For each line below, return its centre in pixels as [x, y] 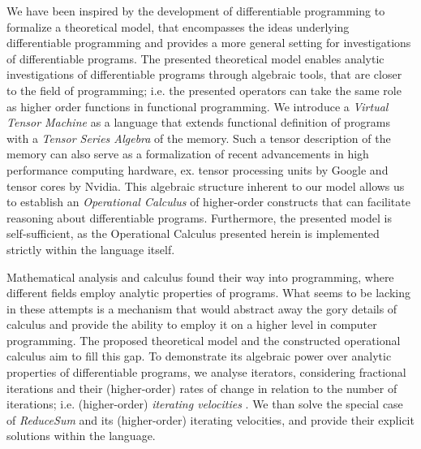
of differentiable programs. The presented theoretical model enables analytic [195, 58]
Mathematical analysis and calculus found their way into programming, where [200, 276]
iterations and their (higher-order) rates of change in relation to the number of [202, 388]
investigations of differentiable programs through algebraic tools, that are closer [204, 74]
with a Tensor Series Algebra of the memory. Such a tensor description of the [199, 138]
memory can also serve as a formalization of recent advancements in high [188, 154]
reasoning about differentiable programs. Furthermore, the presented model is [199, 217]
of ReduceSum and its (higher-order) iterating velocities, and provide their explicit [210, 419]
